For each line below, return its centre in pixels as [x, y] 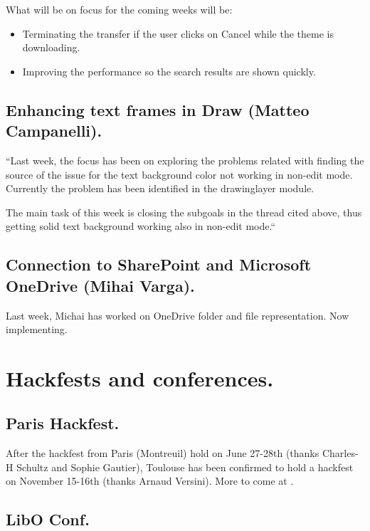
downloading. [51, 47]
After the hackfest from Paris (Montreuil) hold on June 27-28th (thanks [163, 453]
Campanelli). [54, 131]
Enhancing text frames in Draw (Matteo [158, 109]
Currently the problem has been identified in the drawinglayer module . [160, 188]
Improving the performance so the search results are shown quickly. [169, 71]
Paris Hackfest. [63, 423]
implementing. [37, 329]
